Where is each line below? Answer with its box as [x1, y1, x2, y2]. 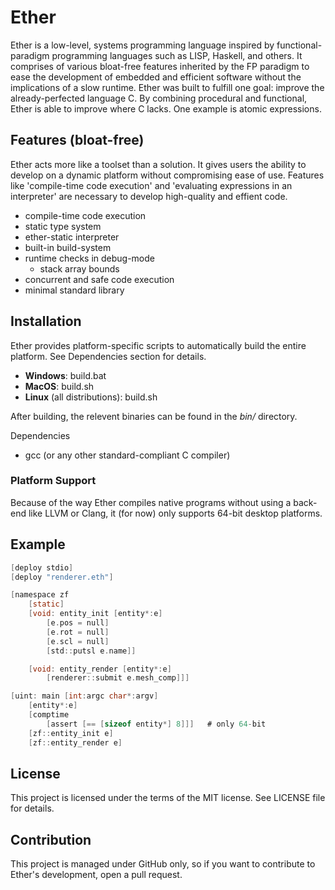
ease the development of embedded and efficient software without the [10, 71, 302, 83]
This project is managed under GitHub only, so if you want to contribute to [10, 858, 316, 870]
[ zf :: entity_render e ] [28, 737, 123, 748]
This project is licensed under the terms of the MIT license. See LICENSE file [10, 792, 326, 804]
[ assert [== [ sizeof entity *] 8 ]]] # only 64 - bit [46, 719, 267, 729]
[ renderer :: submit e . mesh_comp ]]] [46, 673, 190, 683]
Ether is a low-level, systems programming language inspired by [10, 39, 275, 51]
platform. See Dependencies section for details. [10, 350, 207, 362]
